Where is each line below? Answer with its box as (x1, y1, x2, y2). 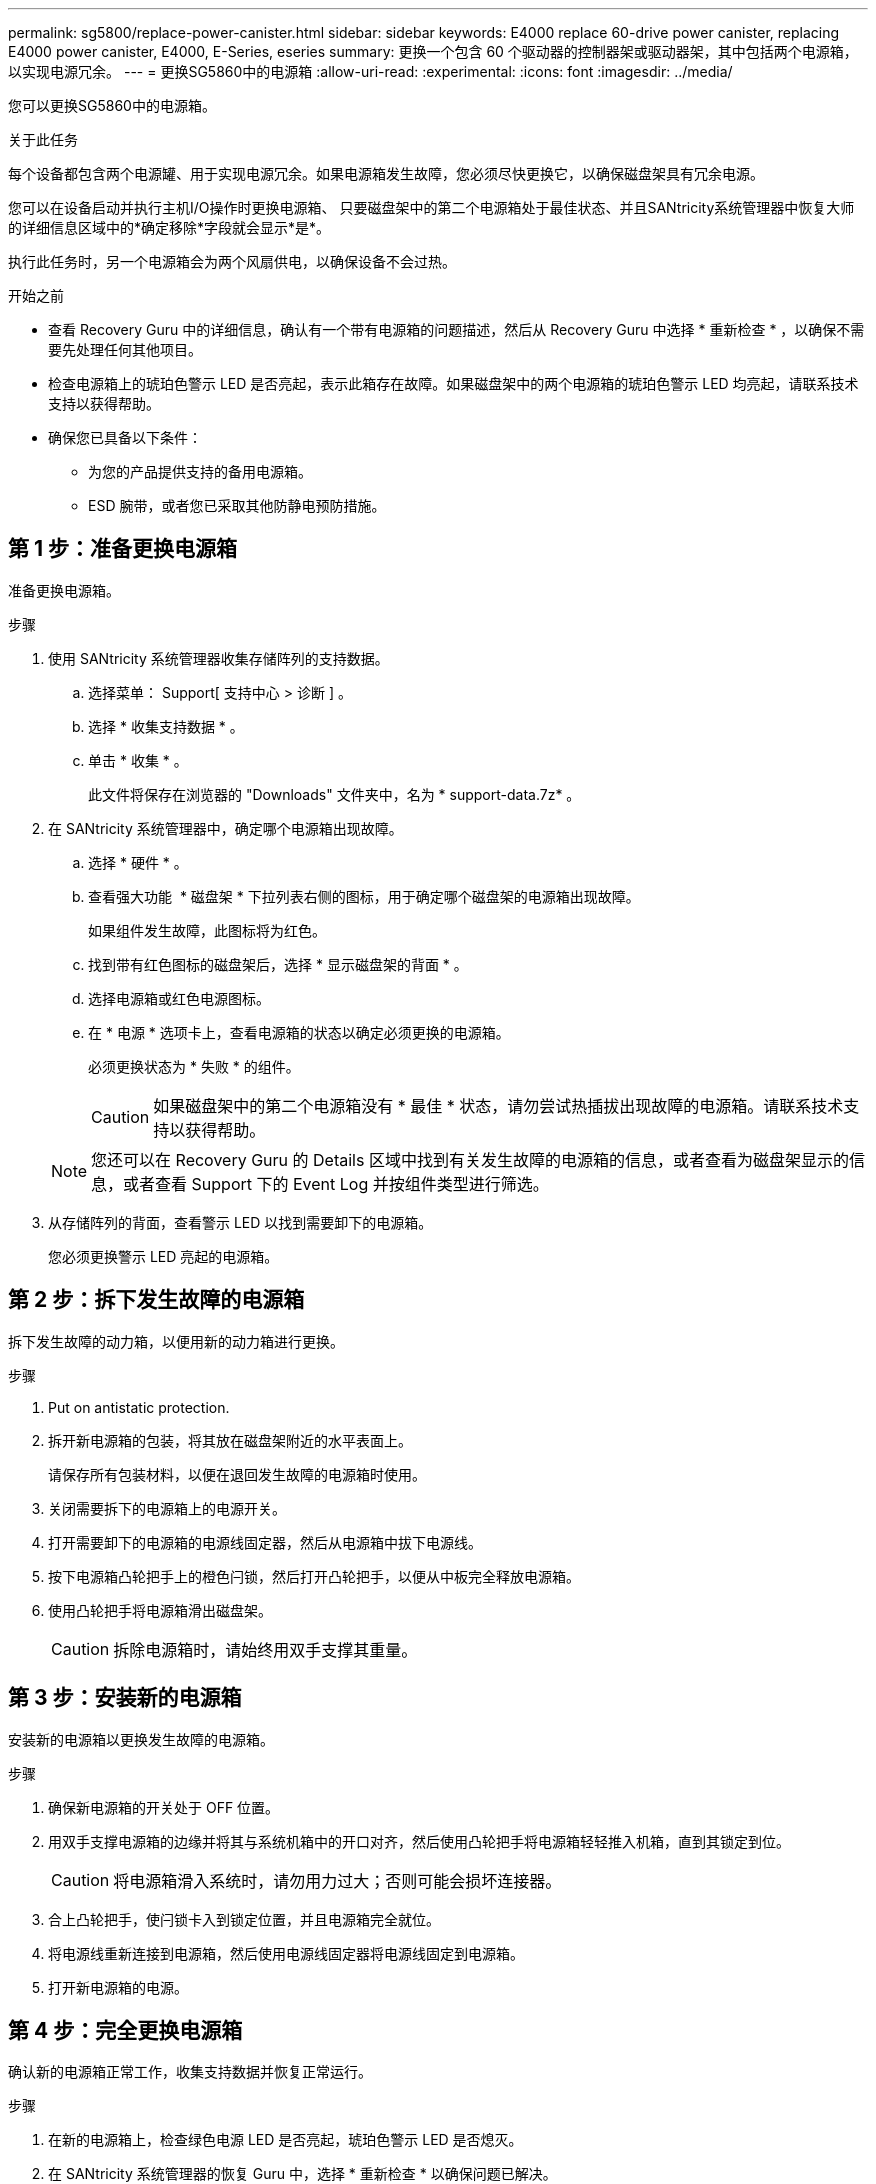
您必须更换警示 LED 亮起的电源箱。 (48, 1247, 279, 1265)
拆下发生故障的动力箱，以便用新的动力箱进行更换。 (8, 1332, 344, 1350)
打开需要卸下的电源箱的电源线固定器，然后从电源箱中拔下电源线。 (48, 1533, 482, 1551)
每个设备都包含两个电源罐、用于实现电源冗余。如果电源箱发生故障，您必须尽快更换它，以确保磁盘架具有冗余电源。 (8, 165, 764, 182)
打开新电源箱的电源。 (48, 1978, 188, 1996)
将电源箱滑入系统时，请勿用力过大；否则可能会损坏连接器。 (113, 1870, 562, 1891)
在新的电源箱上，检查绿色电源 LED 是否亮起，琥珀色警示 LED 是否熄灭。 (48, 2131, 523, 2149)
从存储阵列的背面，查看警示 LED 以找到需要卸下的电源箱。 (48, 1213, 433, 1231)
